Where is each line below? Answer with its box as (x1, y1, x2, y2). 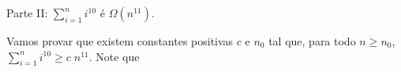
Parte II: (6, 5, 48, 20)
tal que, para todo (268, 33, 356, 49)
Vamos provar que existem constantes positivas (6, 33, 234, 49)
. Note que (88, 48, 140, 64)
